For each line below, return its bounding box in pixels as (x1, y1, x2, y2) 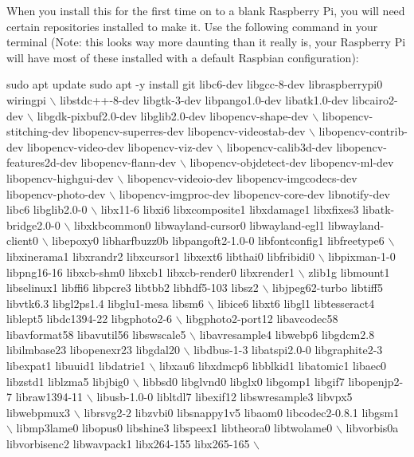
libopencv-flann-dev (80, 154, 177, 171)
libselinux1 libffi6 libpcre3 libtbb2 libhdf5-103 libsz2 (6, 279, 259, 296)
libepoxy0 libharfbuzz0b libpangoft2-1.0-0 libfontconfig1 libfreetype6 (52, 232, 385, 249)
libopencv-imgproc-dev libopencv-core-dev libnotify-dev (119, 185, 390, 202)
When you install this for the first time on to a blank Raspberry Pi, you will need (6, 2, 405, 18)
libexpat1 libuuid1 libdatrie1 (6, 357, 146, 374)
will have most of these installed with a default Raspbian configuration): (6, 49, 359, 65)
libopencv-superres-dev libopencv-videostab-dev (72, 123, 306, 140)
